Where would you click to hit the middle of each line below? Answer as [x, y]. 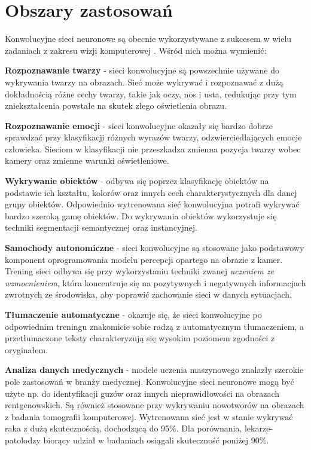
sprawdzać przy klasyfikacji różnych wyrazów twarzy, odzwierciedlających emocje [153, 137]
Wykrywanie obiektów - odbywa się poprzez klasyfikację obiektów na [137, 181]
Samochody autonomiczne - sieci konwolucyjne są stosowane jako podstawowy [155, 248]
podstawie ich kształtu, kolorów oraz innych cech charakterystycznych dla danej [151, 192]
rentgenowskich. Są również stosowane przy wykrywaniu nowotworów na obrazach [155, 405]
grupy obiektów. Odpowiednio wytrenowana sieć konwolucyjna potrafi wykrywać [152, 204]
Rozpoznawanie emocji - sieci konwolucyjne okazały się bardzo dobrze [139, 125]
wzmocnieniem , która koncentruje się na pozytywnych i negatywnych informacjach [155, 282]
